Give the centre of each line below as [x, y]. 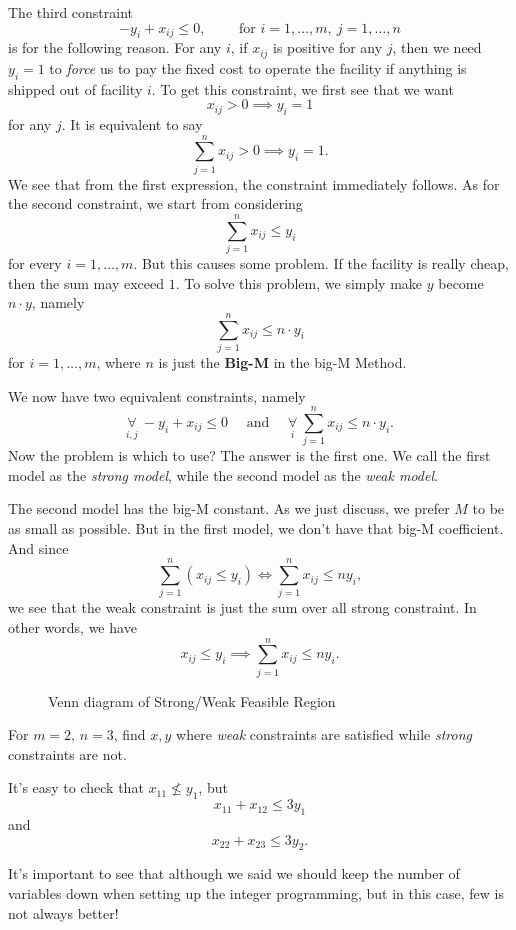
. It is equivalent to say [132, 124]
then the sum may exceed [86, 282]
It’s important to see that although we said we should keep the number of [234, 873]
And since [38, 547]
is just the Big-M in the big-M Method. [282, 361]
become [461, 282]
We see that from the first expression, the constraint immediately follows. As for [254, 183]
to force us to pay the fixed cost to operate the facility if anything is [258, 67]
